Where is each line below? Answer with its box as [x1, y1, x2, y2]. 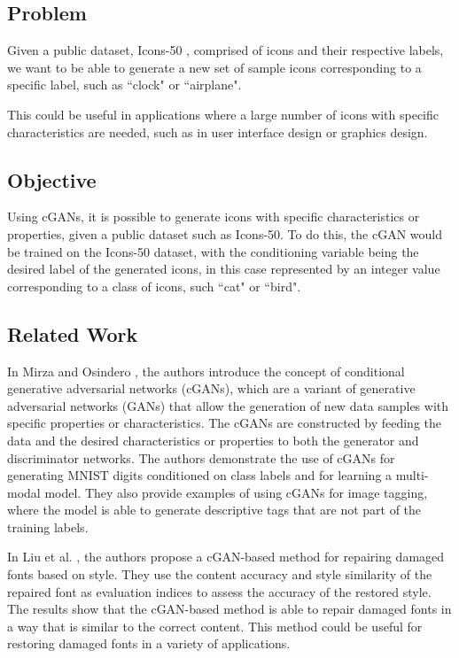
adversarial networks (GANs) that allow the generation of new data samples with [7, 396, 449, 414]
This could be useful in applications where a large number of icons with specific [7, 105, 440, 123]
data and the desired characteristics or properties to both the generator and [7, 430, 419, 449]
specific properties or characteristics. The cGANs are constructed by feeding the [7, 414, 442, 432]
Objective [7, 166, 97, 193]
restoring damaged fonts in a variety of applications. [7, 634, 291, 653]
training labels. [7, 517, 89, 536]
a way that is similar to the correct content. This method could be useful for [7, 616, 423, 635]
